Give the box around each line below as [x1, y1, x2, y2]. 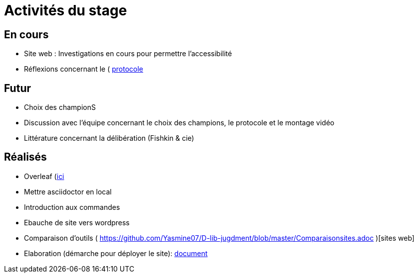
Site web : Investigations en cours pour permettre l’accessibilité [24, 49, 232, 58]
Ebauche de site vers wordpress [24, 218, 130, 227]
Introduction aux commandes [24, 202, 120, 211]
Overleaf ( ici [24, 172, 64, 181]
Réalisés [4, 151, 47, 164]
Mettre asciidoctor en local [24, 187, 112, 196]
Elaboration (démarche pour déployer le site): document [24, 249, 208, 258]
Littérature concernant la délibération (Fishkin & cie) [24, 134, 195, 143]
